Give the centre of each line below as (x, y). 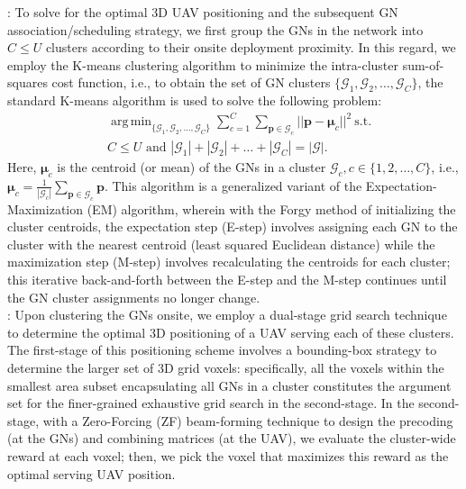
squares (27, 82)
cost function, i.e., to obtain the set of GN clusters (191, 82)
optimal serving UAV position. (91, 473)
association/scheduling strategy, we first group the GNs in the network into (215, 29)
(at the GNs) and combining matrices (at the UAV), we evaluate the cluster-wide (232, 438)
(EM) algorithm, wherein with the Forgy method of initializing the (271, 208)
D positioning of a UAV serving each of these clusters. (305, 332)
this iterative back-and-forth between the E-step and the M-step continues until (227, 279)
